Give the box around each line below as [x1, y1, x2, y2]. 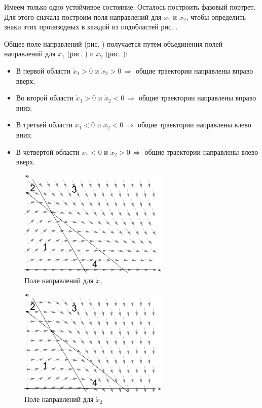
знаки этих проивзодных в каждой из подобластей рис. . [4, 21, 178, 32]
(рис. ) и [67, 48, 94, 59]
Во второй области [16, 92, 73, 103]
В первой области [16, 65, 70, 76]
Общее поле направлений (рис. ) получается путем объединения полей [4, 38, 223, 49]
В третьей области [16, 119, 72, 130]
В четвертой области [16, 146, 80, 157]
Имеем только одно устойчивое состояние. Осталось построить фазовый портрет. [4, 2, 256, 12]
